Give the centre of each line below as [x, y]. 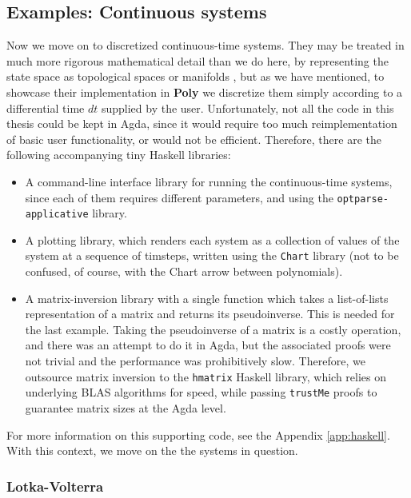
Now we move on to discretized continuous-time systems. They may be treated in [205, 45]
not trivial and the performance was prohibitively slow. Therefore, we [195, 361]
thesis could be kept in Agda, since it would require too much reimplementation [202, 124]
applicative [57, 215]
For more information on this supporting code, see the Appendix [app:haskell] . [198, 434]
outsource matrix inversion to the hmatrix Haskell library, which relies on [206, 376]
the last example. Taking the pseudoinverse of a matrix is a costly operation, [213, 329]
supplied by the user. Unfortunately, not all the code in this [247, 108]
